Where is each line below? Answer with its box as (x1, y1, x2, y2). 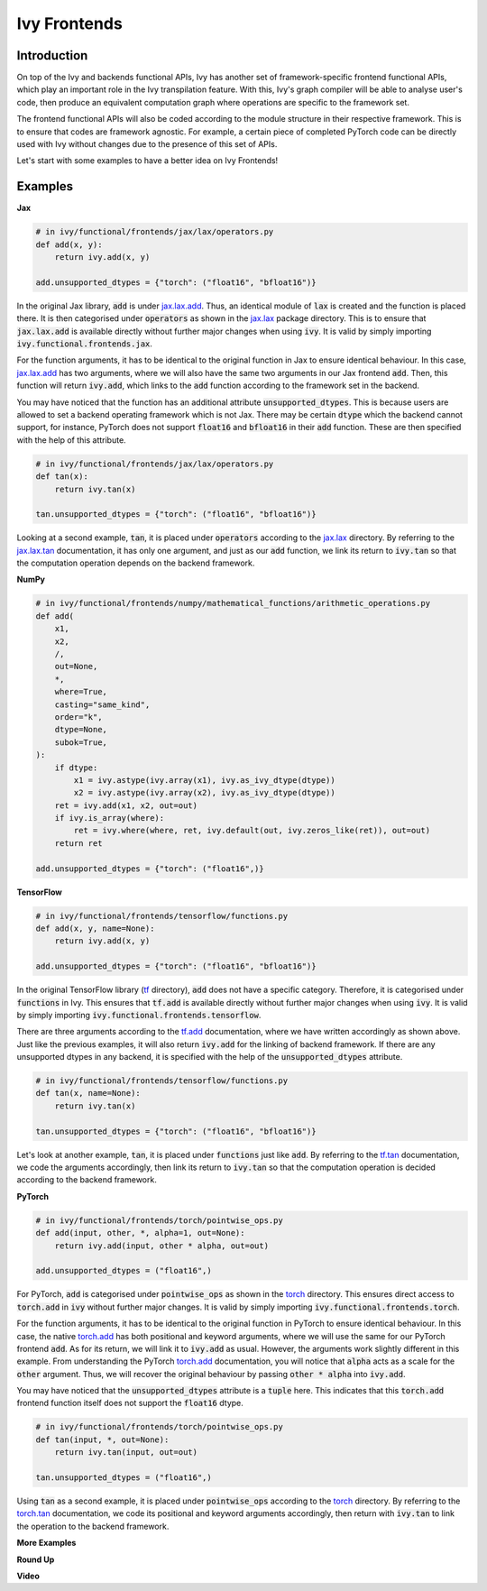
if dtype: (54, 762, 98, 773)
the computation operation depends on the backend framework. (16, 557, 255, 568)
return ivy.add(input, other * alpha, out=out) (54, 1240, 270, 1251)
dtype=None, (54, 724, 108, 735)
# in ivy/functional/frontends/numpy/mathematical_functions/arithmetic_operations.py (35, 598, 431, 609)
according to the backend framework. (16, 1174, 157, 1185)
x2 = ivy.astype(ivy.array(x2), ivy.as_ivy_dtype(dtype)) (73, 787, 335, 798)
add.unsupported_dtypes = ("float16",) (35, 1265, 212, 1276)
